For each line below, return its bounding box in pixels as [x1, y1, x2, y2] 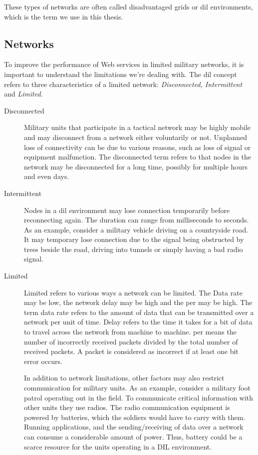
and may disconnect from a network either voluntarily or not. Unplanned [24, 131, 248, 142]
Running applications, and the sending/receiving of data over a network [24, 421, 244, 432]
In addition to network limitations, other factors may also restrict [24, 372, 225, 383]
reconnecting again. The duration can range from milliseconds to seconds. [24, 214, 249, 225]
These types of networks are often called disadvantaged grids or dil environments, [4, 1, 253, 11]
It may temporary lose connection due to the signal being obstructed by [24, 234, 244, 244]
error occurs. [24, 355, 62, 366]
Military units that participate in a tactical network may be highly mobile [24, 122, 251, 132]
